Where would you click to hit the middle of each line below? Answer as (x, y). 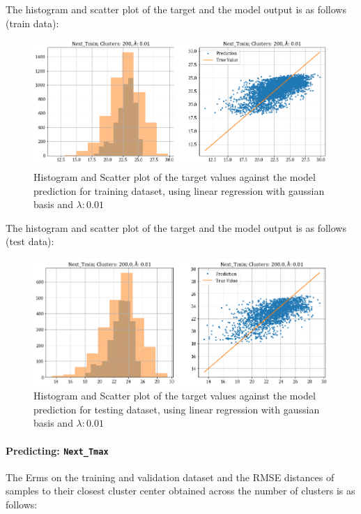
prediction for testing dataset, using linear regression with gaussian (177, 409)
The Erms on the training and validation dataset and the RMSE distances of (170, 477)
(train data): (32, 23)
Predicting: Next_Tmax (57, 450)
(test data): (30, 241)
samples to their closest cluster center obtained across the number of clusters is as (180, 491)
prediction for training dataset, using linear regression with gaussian (179, 190)
